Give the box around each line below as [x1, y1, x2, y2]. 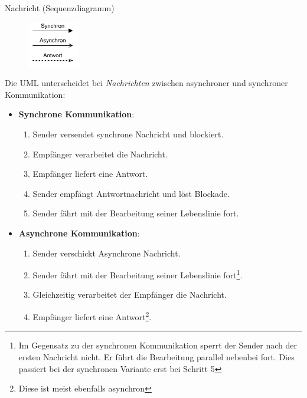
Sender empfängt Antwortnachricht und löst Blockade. [32, 187, 230, 199]
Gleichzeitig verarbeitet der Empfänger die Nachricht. [32, 288, 227, 301]
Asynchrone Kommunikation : [18, 227, 140, 239]
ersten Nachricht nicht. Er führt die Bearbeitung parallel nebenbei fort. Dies [18, 350, 295, 363]
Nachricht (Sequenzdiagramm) [5, 2, 115, 14]
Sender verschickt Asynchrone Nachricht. [32, 246, 181, 259]
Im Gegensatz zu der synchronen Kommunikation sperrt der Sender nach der [18, 339, 297, 351]
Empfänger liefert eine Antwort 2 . [32, 309, 152, 323]
